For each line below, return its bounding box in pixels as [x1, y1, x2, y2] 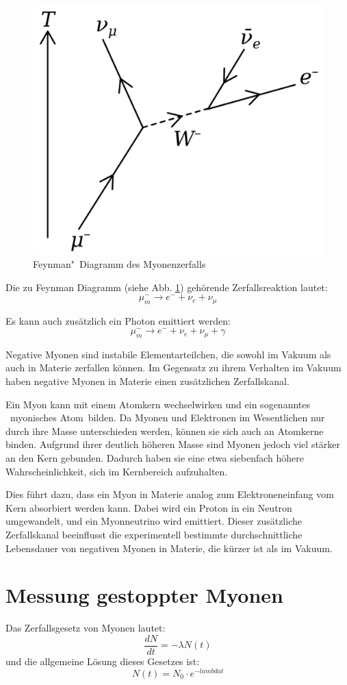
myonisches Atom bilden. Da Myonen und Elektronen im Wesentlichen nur [10, 410, 325, 425]
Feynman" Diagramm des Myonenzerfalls [33, 257, 206, 271]
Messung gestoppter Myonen [5, 581, 283, 609]
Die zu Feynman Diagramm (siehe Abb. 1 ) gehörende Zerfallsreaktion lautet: [5, 279, 328, 294]
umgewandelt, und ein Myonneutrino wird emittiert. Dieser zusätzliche [5, 514, 302, 528]
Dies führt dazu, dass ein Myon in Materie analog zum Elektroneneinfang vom [5, 487, 334, 501]
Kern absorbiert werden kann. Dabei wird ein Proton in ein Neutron [5, 500, 292, 514]
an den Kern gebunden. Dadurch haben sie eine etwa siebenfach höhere [5, 450, 305, 464]
